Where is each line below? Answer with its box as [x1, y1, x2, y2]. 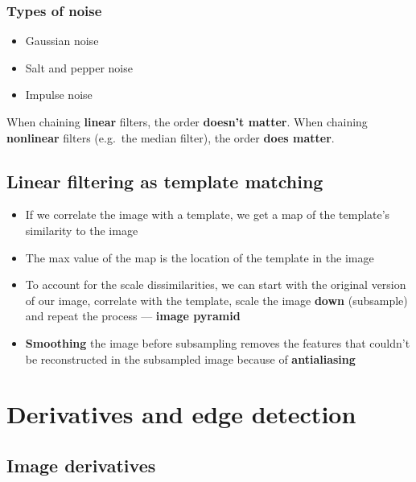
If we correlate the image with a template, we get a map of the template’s [25, 206, 390, 223]
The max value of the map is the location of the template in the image [25, 249, 374, 266]
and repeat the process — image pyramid [25, 307, 241, 324]
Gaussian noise [25, 32, 99, 49]
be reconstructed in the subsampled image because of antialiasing [25, 350, 356, 367]
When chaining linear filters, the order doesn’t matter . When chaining [6, 113, 368, 130]
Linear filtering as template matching [6, 168, 323, 193]
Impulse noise [25, 86, 93, 103]
